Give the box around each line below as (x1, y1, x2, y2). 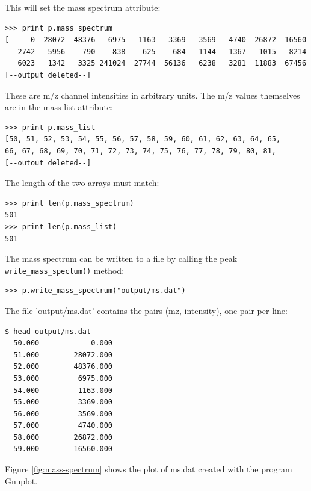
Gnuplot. (5, 474, 38, 487)
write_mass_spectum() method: (5, 264, 125, 276)
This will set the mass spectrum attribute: (5, 1, 161, 13)
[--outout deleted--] (5, 158, 91, 167)
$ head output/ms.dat (5, 327, 91, 336)
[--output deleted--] (5, 70, 91, 79)
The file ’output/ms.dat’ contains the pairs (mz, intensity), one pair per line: (5, 304, 288, 317)
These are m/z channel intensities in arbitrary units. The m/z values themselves (5, 88, 300, 101)
